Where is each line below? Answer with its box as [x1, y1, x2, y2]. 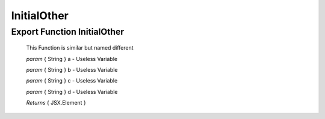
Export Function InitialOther [11, 26, 125, 37]
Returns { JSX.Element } [26, 99, 87, 106]
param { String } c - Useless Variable [26, 77, 118, 84]
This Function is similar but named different [26, 44, 134, 51]
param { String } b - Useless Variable [26, 66, 118, 73]
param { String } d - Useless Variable [26, 88, 118, 95]
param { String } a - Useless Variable [26, 55, 117, 62]
